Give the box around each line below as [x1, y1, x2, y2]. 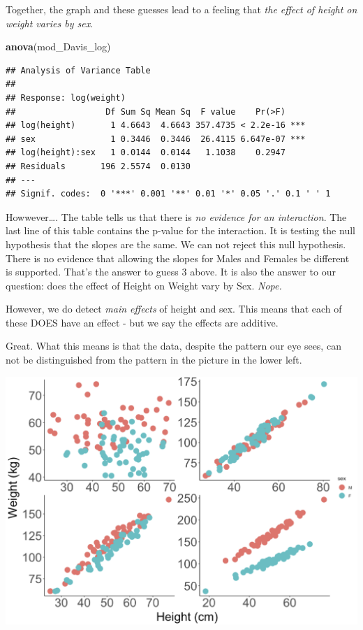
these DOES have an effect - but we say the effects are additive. [6, 315, 279, 329]
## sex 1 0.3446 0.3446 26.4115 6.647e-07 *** [6, 134, 306, 144]
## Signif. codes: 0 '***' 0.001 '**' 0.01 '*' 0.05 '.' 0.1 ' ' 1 [6, 189, 331, 199]
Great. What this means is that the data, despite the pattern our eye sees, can [6, 338, 341, 353]
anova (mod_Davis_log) [6, 39, 111, 54]
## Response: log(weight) [6, 92, 126, 103]
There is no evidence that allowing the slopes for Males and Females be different [6, 250, 350, 265]
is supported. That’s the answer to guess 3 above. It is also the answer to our [6, 264, 336, 279]
